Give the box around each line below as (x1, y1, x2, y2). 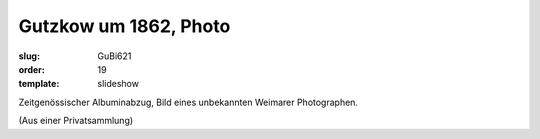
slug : (18, 50, 40, 62)
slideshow (97, 78, 140, 90)
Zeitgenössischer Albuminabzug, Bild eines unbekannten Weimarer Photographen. (18, 96, 359, 108)
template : (18, 78, 60, 90)
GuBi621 (97, 50, 132, 62)
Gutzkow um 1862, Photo (18, 15, 231, 37)
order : (18, 63, 45, 75)
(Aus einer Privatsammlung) (18, 115, 134, 127)
